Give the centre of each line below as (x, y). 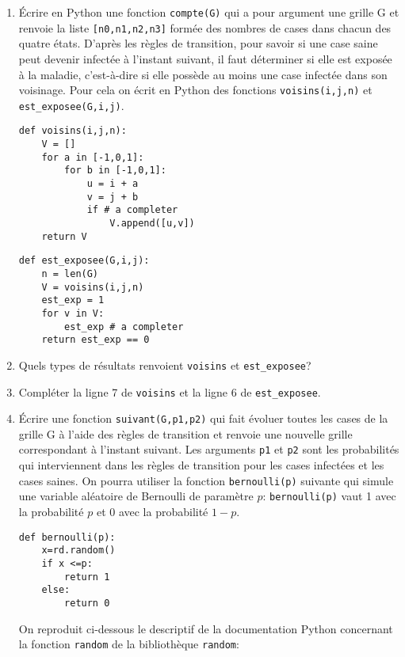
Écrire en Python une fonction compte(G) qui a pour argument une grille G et (209, 12)
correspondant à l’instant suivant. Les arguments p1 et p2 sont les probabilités (209, 449)
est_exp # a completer (124, 327)
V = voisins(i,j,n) (93, 287)
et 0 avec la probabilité (152, 512)
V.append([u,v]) (152, 223)
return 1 (87, 577)
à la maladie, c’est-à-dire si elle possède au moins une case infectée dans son (203, 74)
